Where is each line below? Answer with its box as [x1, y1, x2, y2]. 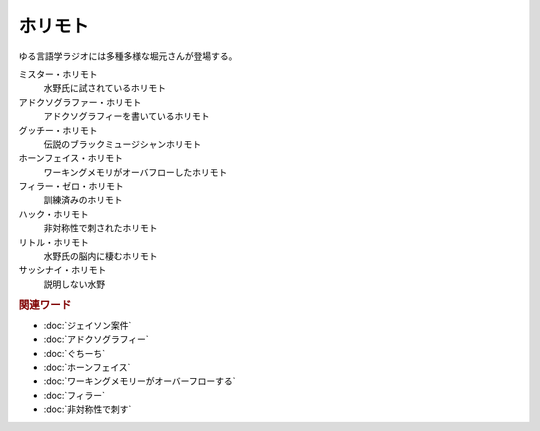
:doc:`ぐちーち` [43, 347, 106, 359]
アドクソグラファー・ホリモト [18, 96, 142, 108]
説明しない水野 [43, 278, 105, 290]
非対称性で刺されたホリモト [43, 222, 158, 234]
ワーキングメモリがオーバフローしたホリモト [43, 166, 228, 178]
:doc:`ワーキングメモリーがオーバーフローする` [43, 375, 236, 387]
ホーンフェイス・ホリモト [18, 152, 124, 164]
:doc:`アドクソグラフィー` [43, 333, 149, 345]
